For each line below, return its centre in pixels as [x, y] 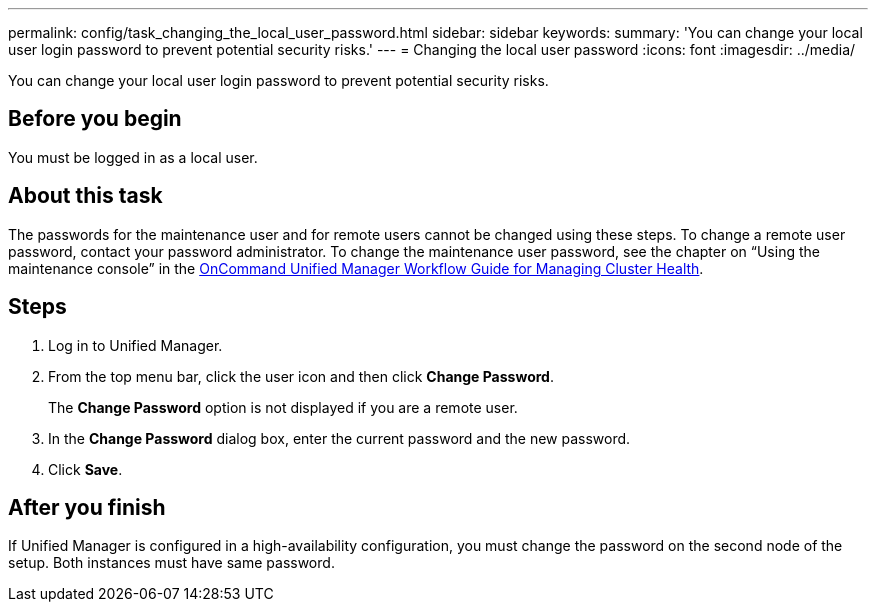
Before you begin [95, 119]
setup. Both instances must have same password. [171, 563]
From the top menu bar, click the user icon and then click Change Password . [301, 376]
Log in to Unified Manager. [135, 345]
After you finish [87, 507]
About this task [85, 196]
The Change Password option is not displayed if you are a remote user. [283, 407]
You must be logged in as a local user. [133, 157]
